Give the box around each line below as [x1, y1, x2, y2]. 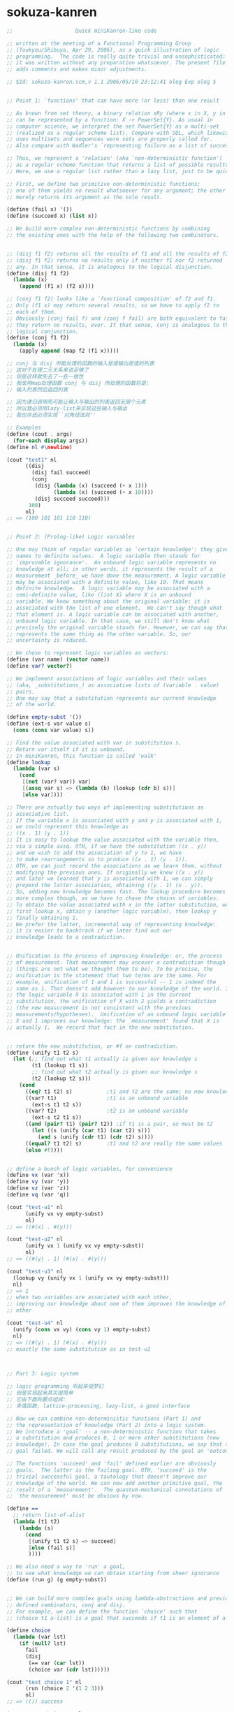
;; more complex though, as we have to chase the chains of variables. [6, 895, 219, 902]
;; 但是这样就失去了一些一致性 [6, 373, 85, 380]
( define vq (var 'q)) [6, 1192, 70, 1199]
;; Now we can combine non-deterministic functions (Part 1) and [6, 1415, 200, 1422]
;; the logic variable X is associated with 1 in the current [6, 991, 191, 999]
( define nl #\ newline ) [6, 444, 73, 451]
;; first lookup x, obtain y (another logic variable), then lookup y [6, 907, 217, 915]
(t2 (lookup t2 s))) [31, 1075, 92, 1083]
